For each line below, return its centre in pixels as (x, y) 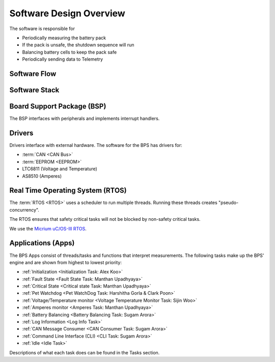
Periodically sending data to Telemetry (63, 59)
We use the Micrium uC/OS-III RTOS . (48, 228)
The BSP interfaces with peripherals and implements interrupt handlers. (85, 119)
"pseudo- (228, 203)
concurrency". (24, 210)
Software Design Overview (67, 13)
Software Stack (34, 90)
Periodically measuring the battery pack (64, 38)
